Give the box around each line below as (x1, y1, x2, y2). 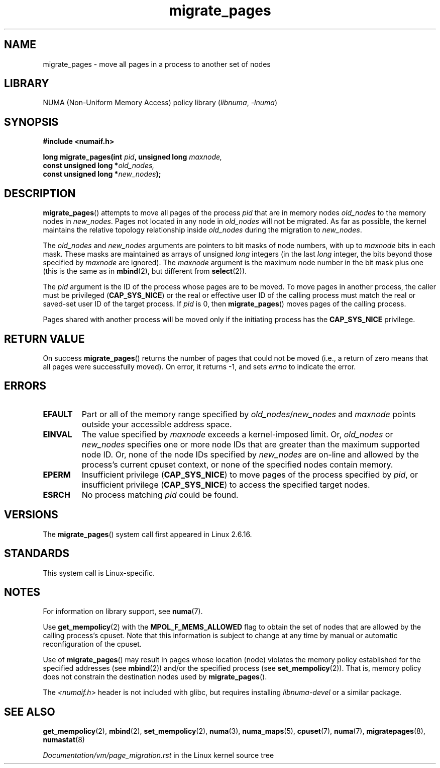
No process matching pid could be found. (81, 489, 239, 500)
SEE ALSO (4, 705, 55, 718)
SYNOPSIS (4, 115, 59, 128)
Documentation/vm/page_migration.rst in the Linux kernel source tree (43, 751, 274, 760)
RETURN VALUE (4, 332, 85, 345)
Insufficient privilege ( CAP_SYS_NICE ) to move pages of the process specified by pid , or (81, 469, 418, 480)
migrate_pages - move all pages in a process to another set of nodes (43, 59, 271, 68)
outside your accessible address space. (81, 419, 232, 429)
